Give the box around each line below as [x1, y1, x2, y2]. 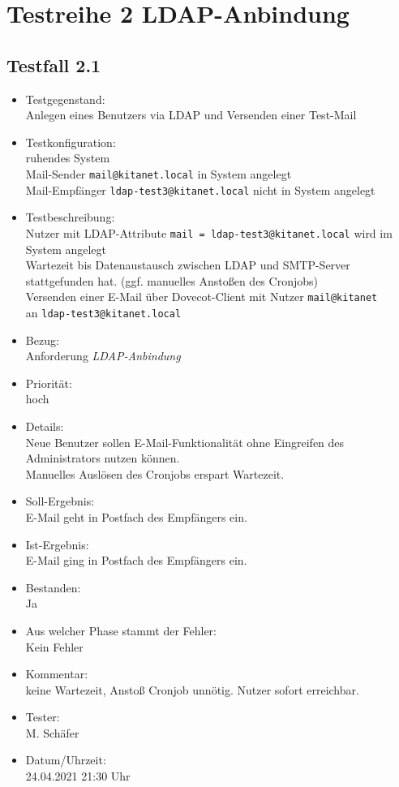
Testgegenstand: [25, 90, 105, 107]
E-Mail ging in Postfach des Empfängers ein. [25, 552, 247, 569]
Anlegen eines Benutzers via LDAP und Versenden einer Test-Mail [25, 106, 357, 123]
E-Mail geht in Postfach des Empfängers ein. [25, 508, 247, 525]
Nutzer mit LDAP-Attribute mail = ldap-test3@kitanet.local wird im [25, 224, 393, 241]
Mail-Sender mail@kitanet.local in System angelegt [25, 165, 292, 182]
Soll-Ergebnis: [25, 492, 95, 510]
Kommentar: [25, 665, 88, 682]
